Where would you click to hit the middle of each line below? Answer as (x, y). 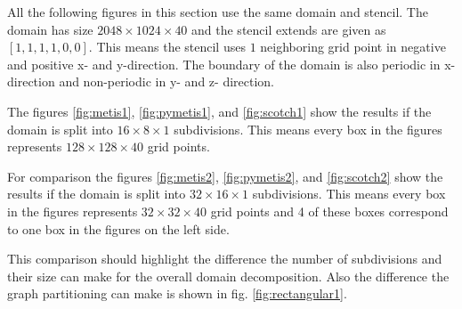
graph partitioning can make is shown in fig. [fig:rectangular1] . (177, 293)
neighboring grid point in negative (353, 47)
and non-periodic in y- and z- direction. (166, 81)
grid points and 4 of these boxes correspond (329, 211)
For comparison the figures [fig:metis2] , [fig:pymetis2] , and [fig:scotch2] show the (225, 176)
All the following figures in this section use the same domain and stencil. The (218, 12)
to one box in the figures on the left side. (118, 228)
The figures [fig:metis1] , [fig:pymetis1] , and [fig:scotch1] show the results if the (219, 111)
